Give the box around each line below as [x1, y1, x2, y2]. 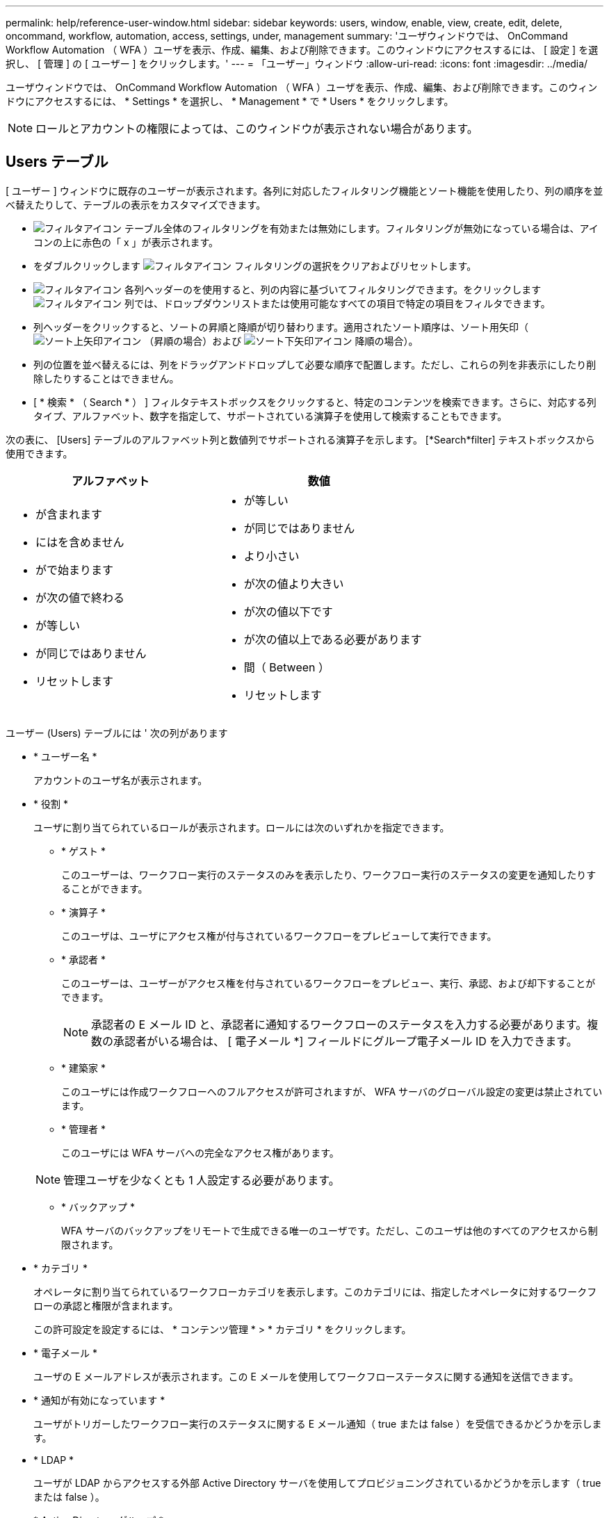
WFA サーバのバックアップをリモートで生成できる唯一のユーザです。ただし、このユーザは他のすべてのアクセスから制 [61, 1224, 598, 1237]
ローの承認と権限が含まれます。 [33, 1299, 179, 1312]
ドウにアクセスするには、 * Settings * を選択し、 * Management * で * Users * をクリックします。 [6, 95, 454, 107]
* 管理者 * [61, 1123, 106, 1135]
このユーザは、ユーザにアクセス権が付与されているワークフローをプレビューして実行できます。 [61, 929, 497, 942]
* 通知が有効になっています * [33, 1394, 165, 1406]
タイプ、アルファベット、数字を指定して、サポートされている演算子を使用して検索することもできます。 [33, 409, 507, 422]
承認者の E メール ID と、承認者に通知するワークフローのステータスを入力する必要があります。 [91, 1017, 587, 1031]
